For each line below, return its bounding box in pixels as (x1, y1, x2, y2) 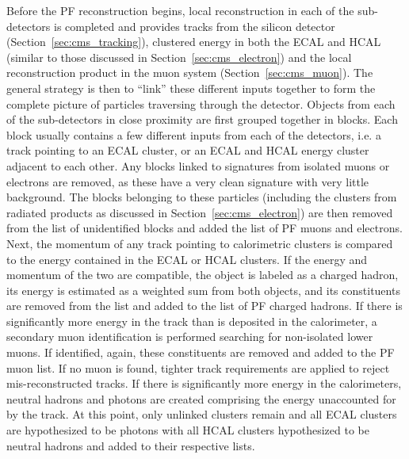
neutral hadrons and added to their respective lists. (6, 437, 255, 453)
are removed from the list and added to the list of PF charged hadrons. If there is (6, 297, 403, 314)
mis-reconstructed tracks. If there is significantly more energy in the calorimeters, (6, 375, 402, 392)
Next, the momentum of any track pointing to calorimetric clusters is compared (6, 235, 393, 251)
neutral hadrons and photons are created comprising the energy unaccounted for (6, 390, 396, 407)
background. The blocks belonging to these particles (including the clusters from (6, 189, 397, 205)
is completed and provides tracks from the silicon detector (53, 17, 335, 34)
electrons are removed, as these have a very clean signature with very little (6, 173, 369, 189)
